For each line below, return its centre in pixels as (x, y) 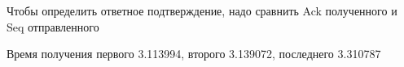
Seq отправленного (53, 26)
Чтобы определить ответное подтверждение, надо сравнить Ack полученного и (202, 10)
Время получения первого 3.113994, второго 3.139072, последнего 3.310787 (194, 54)
